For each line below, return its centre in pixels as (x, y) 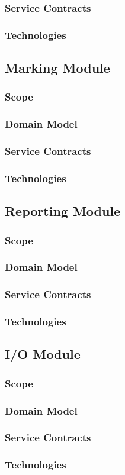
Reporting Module (63, 211)
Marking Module (57, 68)
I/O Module (43, 354)
